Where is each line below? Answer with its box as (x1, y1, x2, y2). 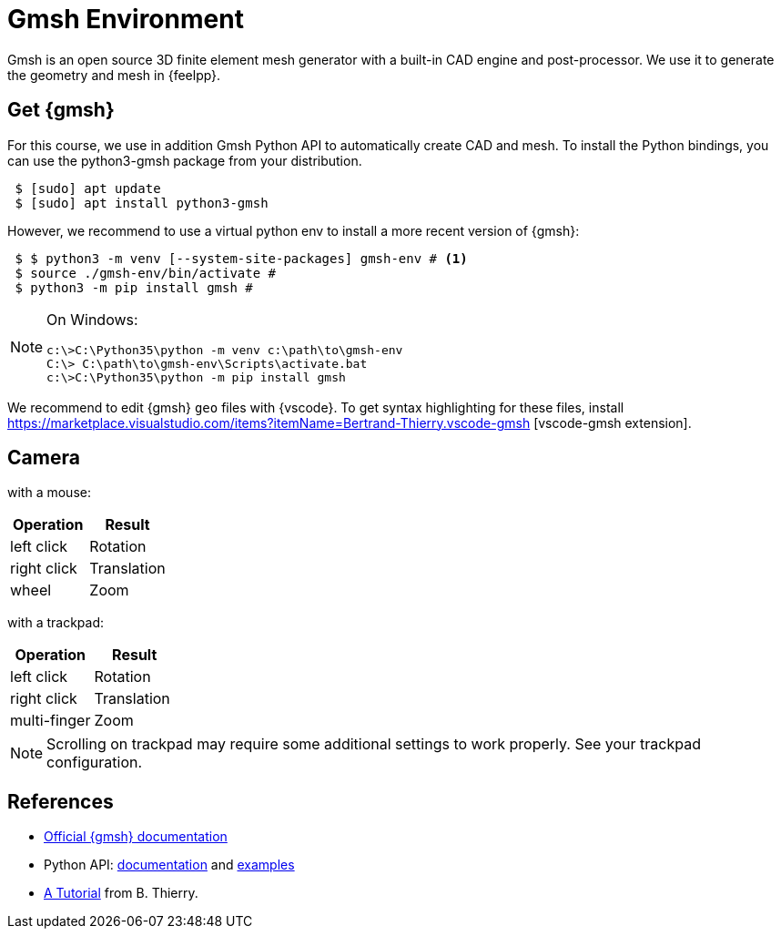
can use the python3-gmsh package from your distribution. (7, 152, 362, 168)
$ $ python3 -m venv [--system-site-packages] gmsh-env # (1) (15, 250, 468, 266)
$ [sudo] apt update (15, 180, 161, 196)
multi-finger (10, 711, 91, 730)
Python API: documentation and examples (44, 857, 295, 873)
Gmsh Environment (7, 4, 244, 35)
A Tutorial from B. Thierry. (44, 885, 198, 901)
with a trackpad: (7, 615, 105, 631)
